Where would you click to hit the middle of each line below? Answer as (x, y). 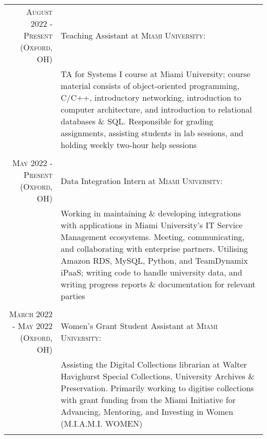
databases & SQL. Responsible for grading (137, 121)
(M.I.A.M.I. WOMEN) (102, 423)
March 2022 (31, 314)
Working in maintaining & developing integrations (151, 213)
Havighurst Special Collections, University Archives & (158, 376)
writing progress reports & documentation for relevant (158, 284)
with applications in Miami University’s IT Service (152, 225)
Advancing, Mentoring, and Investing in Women (147, 411)
